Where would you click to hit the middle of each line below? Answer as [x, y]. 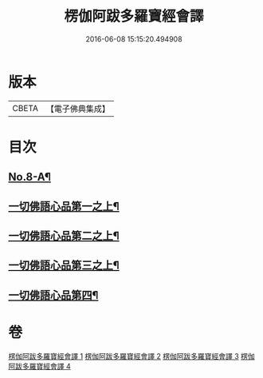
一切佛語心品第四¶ [53, 295]
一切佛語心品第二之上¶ [64, 236]
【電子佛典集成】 [78, 109]
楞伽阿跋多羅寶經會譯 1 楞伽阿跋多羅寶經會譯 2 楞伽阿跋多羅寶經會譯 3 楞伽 [131, 356]
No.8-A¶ [30, 177]
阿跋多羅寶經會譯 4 [39, 366]
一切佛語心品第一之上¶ [64, 206]
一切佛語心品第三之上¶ [64, 266]
